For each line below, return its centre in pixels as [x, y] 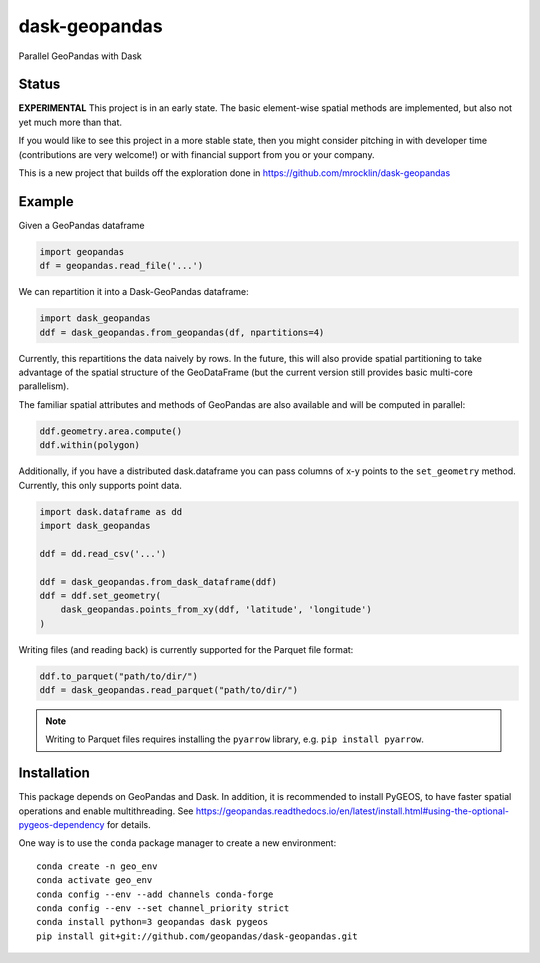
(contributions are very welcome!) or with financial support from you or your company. [196, 154]
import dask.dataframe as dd [111, 511]
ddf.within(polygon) [89, 445]
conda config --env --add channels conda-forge [155, 894]
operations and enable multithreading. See [106, 811]
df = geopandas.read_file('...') [121, 266]
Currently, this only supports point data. [100, 485]
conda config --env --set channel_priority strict [163, 908]
